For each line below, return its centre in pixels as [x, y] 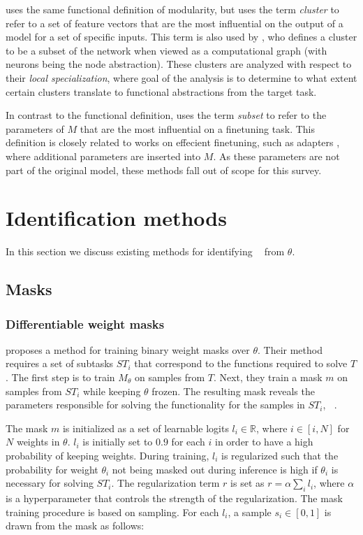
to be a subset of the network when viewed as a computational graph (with [166, 50]
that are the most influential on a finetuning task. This [197, 128]
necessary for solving [50, 483]
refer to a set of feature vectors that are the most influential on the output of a [175, 23]
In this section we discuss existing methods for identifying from [145, 251]
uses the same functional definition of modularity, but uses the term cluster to [172, 9]
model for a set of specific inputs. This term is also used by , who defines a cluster [181, 37]
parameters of [35, 128]
